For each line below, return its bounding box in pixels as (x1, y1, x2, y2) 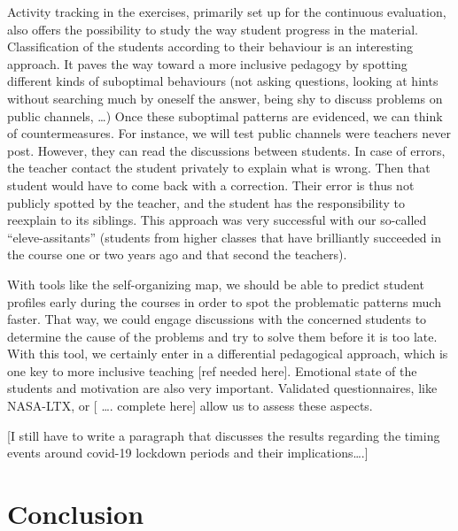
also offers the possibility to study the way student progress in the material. (7, 19, 418, 38)
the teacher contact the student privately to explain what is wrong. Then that (7, 158, 431, 177)
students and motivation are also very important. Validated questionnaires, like (7, 379, 438, 397)
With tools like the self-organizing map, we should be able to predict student (7, 274, 424, 293)
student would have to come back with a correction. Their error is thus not (7, 175, 415, 194)
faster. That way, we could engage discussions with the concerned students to (7, 310, 427, 328)
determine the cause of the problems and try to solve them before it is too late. (7, 327, 438, 345)
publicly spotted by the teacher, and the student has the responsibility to (7, 193, 405, 212)
